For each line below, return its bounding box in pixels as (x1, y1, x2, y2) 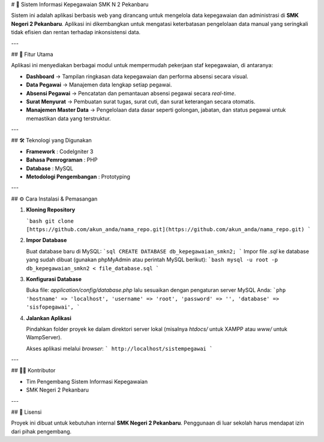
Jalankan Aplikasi (26, 314, 71, 321)
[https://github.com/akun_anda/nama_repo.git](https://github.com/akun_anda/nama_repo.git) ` (26, 226, 311, 232)
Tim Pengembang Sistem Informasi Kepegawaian (26, 378, 148, 385)
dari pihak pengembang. (11, 428, 72, 435)
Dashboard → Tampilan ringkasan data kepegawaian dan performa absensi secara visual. (26, 73, 248, 80)
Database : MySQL (26, 165, 73, 172)
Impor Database (26, 237, 67, 244)
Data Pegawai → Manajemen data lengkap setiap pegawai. (26, 81, 172, 88)
